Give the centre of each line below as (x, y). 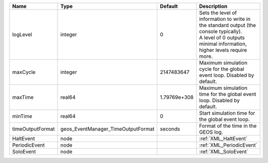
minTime (22, 116)
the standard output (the (228, 25)
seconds (170, 129)
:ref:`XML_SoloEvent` (224, 152)
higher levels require (223, 50)
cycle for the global (222, 69)
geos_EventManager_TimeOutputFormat (107, 129)
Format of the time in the (228, 126)
